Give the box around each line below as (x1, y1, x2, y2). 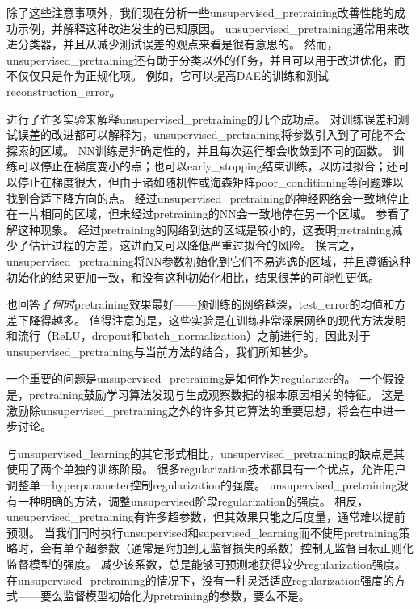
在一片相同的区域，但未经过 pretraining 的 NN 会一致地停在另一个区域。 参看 (6, 205, 399, 222)
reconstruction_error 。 (6, 82, 121, 99)
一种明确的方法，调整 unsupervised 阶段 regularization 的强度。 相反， (17, 492, 369, 509)
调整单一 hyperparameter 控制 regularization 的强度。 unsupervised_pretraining (6, 477, 397, 493)
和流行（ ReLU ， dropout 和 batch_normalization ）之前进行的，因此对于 (6, 327, 371, 344)
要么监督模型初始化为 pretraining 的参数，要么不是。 (40, 587, 310, 604)
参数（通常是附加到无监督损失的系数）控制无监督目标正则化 (96, 540, 414, 556)
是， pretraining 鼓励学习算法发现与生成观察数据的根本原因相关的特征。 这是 (6, 386, 405, 403)
